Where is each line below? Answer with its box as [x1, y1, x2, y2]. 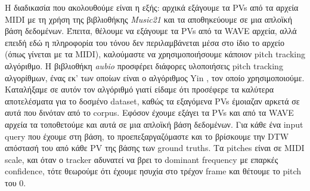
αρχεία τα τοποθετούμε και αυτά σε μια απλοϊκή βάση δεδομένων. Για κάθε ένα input [5, 118, 303, 130]
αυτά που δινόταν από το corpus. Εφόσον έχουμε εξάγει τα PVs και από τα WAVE [5, 106, 294, 119]
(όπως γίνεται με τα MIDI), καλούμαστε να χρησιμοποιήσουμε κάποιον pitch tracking [5, 48, 305, 60]
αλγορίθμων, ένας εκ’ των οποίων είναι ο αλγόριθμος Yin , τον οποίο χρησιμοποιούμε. [5, 71, 305, 84]
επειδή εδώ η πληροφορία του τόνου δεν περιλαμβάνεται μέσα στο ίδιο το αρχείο [5, 36, 285, 48]
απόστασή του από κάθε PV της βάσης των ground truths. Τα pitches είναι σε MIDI [5, 141, 305, 154]
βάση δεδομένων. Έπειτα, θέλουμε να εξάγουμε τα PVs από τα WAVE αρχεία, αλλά [5, 24, 297, 37]
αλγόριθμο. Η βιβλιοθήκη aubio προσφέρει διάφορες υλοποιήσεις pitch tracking [5, 59, 283, 72]
